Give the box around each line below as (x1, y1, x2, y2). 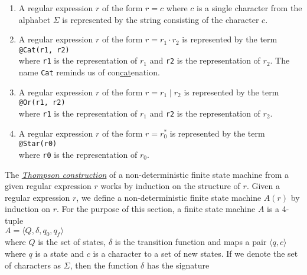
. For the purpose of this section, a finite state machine (57, 203, 256, 215)
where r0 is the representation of (18, 148, 138, 160)
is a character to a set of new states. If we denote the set (93, 247, 298, 259)
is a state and (35, 247, 84, 259)
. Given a (246, 180, 280, 192)
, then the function (70, 259, 138, 271)
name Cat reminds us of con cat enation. (18, 66, 160, 78)
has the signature (146, 259, 210, 271)
